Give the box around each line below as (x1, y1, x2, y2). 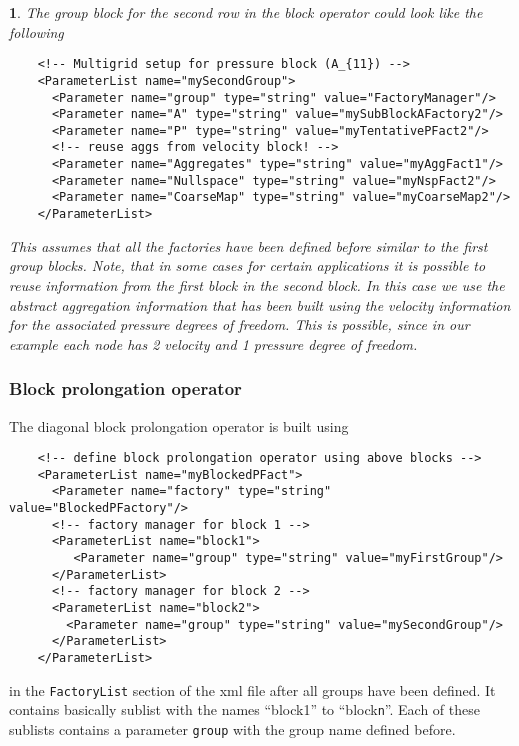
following (9, 21, 64, 42)
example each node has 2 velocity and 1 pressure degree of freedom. (9, 333, 418, 354)
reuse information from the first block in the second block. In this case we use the (9, 274, 505, 295)
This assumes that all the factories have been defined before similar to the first (9, 235, 488, 256)
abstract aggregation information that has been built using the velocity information (9, 294, 511, 315)
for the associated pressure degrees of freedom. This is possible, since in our (9, 314, 470, 335)
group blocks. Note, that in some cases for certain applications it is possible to (9, 255, 486, 276)
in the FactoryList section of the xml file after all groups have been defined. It (9, 679, 496, 700)
